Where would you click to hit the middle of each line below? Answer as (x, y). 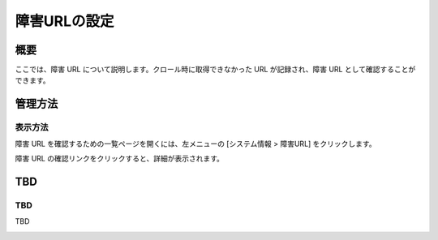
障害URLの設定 (64, 21)
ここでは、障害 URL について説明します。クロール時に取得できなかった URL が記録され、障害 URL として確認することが (215, 70)
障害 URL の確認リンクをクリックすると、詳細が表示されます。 (120, 159)
